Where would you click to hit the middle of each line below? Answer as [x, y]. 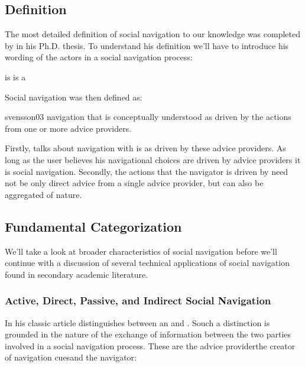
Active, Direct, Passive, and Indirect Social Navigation [138, 301]
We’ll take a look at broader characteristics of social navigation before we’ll [141, 251]
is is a [15, 77]
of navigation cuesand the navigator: [71, 357]
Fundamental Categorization [93, 226]
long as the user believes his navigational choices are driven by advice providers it [153, 159]
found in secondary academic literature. [77, 274]
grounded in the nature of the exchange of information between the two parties [148, 334]
